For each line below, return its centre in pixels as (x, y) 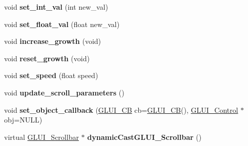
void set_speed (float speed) (51, 75)
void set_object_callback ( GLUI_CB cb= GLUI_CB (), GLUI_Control (121, 110)
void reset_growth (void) (47, 58)
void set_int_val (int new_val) (56, 7)
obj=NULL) (23, 120)
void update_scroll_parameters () (64, 92)
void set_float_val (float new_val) (62, 24)
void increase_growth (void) (53, 41)
